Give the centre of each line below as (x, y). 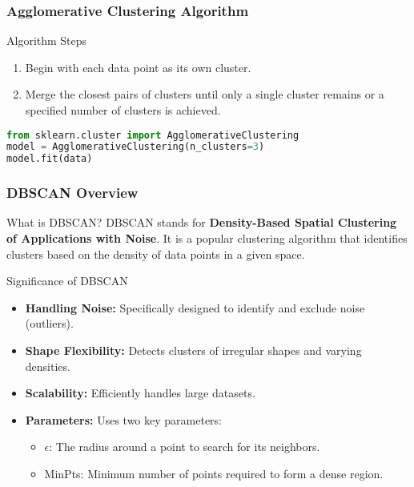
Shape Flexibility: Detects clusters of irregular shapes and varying (193, 350)
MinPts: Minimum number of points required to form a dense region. (214, 473)
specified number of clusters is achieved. (123, 110)
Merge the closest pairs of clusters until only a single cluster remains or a (205, 94)
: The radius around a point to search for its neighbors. (185, 447)
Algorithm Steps (47, 40)
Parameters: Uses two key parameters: (124, 419)
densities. (48, 366)
